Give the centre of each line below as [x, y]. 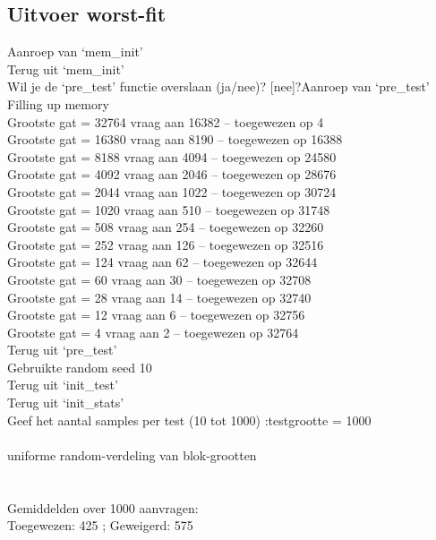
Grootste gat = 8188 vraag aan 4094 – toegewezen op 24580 [172, 156]
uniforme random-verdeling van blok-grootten [132, 454]
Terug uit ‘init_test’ [63, 385]
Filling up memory [58, 103]
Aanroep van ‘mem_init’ [75, 51]
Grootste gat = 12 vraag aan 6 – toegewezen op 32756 [156, 315]
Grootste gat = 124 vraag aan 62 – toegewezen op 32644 [162, 262]
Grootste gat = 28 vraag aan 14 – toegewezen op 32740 [159, 297]
